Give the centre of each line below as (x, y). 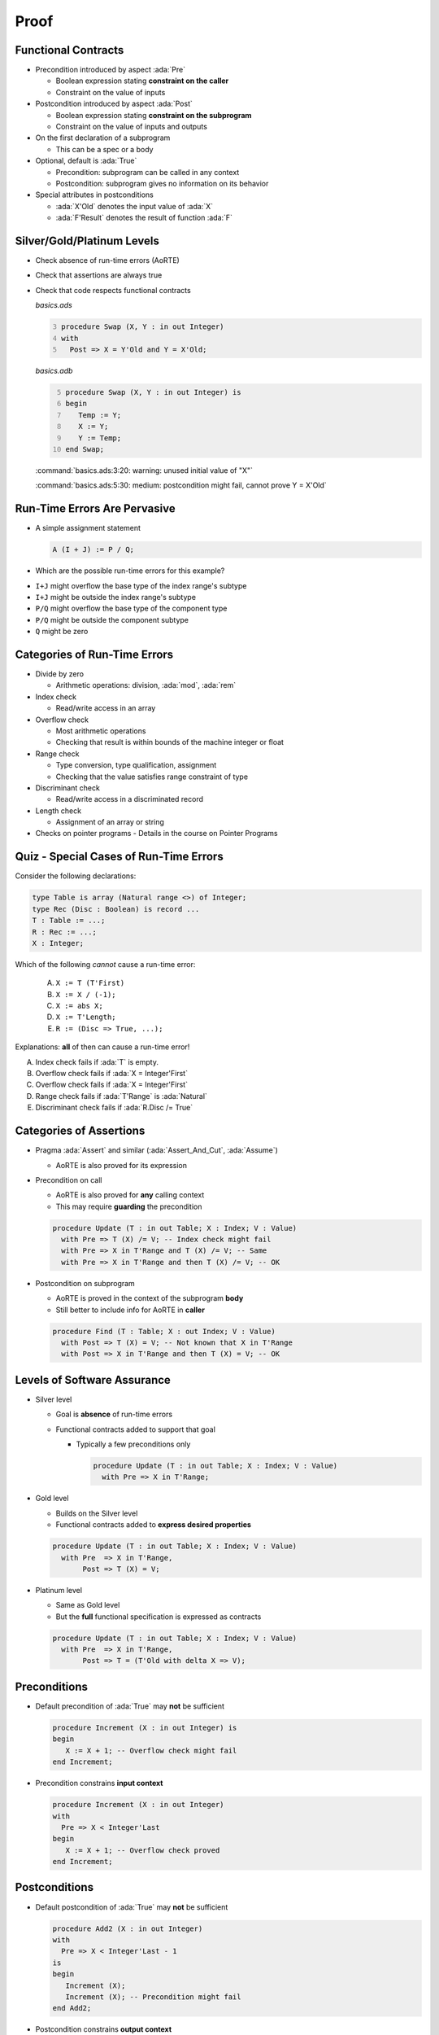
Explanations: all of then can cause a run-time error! (102, 1047)
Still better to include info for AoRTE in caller (130, 1310)
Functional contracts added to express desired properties (154, 1525)
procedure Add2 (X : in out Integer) (128, 1928)
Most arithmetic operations (101, 731)
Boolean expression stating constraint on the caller (142, 81)
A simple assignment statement (88, 528)
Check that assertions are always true (99, 275)
